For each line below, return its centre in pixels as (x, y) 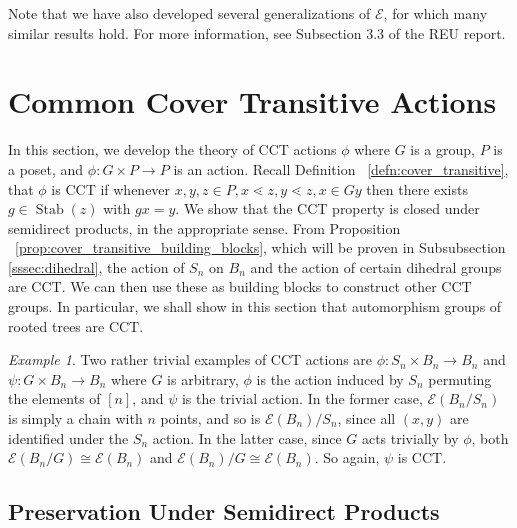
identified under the (68, 437)
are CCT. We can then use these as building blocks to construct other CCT (240, 286)
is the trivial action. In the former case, (302, 398)
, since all (366, 418)
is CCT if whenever (111, 188)
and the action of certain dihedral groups (376, 266)
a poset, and (46, 168)
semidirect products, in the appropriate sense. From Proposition (204, 227)
